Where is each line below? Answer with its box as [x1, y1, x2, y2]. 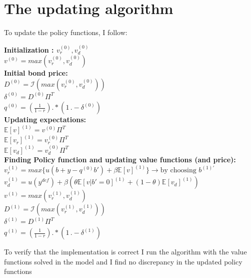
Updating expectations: [4, 114, 86, 125]
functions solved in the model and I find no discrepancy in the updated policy [4, 256, 242, 266]
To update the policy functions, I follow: [4, 27, 127, 38]
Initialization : [4, 44, 54, 55]
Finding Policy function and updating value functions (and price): [4, 154, 236, 165]
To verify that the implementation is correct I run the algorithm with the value [4, 246, 247, 256]
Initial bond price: [4, 68, 68, 78]
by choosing [160, 167, 196, 174]
